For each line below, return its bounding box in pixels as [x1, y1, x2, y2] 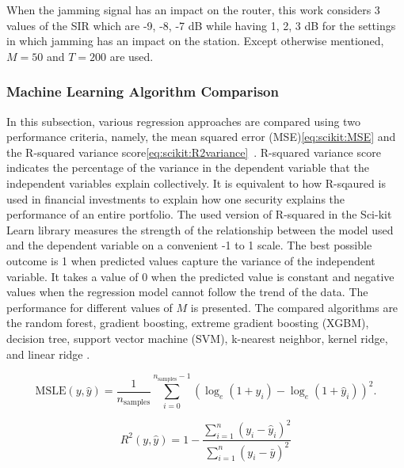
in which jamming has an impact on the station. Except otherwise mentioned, [6, 32, 384, 49]
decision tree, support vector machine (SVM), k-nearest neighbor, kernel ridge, [6, 329, 388, 346]
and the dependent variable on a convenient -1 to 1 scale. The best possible [6, 237, 372, 253]
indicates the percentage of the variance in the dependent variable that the [6, 159, 369, 176]
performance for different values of [6, 299, 173, 315]
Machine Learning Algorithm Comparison [6, 82, 279, 101]
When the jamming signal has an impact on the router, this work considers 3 [6, 2, 380, 17]
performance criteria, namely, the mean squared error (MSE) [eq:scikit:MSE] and [6, 128, 396, 145]
